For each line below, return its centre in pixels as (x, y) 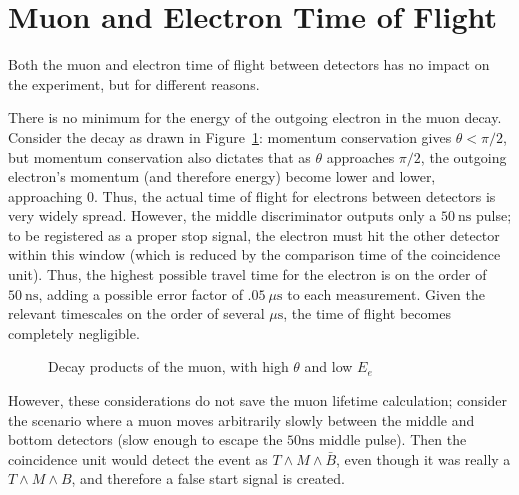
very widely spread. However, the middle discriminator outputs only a (222, 215)
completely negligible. (74, 332)
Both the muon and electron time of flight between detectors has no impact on (249, 64)
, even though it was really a (423, 458)
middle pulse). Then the (393, 439)
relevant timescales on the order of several (136, 313)
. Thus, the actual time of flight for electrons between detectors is (295, 195)
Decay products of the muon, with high (168, 366)
